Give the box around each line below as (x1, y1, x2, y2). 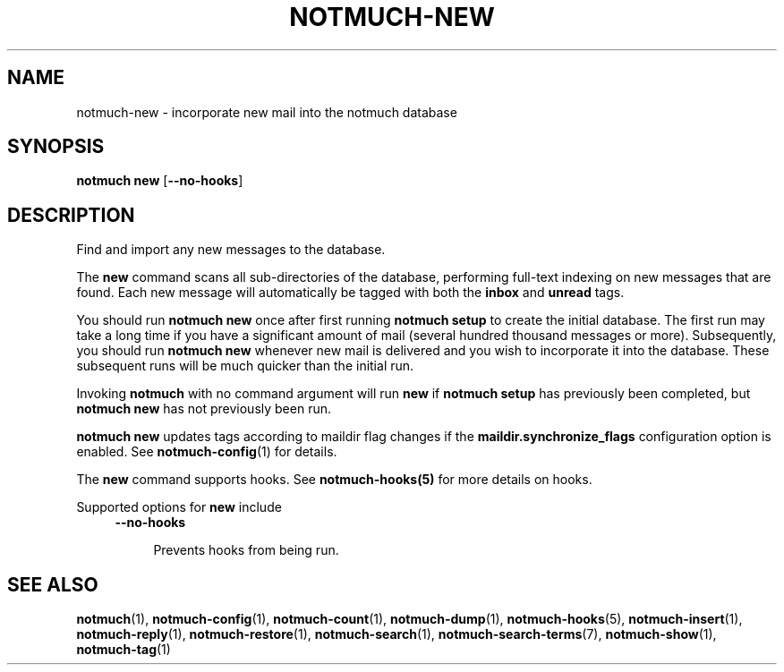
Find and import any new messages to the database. (76, 242, 386, 258)
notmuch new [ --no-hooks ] (76, 173, 243, 189)
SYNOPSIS (7, 135, 105, 158)
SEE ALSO (7, 573, 98, 596)
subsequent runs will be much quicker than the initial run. (76, 358, 414, 374)
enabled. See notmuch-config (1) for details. (76, 444, 337, 460)
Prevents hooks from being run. (153, 542, 339, 558)
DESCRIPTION (7, 203, 135, 226)
